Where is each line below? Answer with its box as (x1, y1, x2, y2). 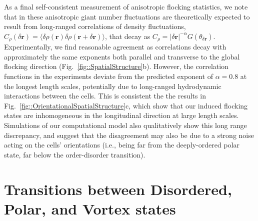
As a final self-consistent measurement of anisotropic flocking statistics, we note (4, 1, 248, 11)
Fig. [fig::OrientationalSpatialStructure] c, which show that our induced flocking (4, 100, 248, 110)
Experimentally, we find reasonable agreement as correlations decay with (4, 41, 226, 52)
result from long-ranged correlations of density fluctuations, (4, 21, 186, 31)
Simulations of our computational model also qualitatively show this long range (4, 119, 247, 130)
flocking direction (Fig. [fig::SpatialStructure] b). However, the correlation (4, 61, 228, 71)
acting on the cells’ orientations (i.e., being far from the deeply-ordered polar (4, 139, 239, 150)
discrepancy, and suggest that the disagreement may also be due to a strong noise (4, 129, 254, 140)
